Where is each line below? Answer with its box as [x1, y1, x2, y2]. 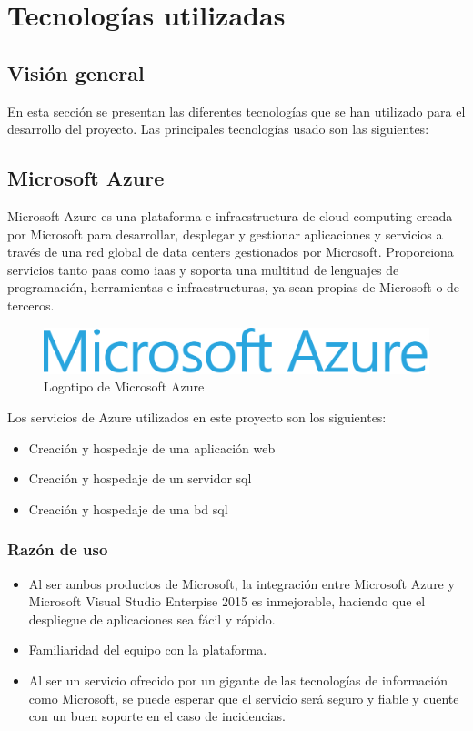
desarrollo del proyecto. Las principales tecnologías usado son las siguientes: [7, 119, 429, 138]
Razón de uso [7, 538, 108, 561]
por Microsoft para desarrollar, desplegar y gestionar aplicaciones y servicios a [7, 224, 443, 243]
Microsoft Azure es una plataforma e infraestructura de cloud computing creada [7, 206, 453, 225]
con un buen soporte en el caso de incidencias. [28, 706, 286, 726]
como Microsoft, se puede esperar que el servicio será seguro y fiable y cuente [28, 688, 459, 707]
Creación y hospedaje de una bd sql [28, 499, 228, 518]
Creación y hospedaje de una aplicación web [28, 438, 276, 457]
